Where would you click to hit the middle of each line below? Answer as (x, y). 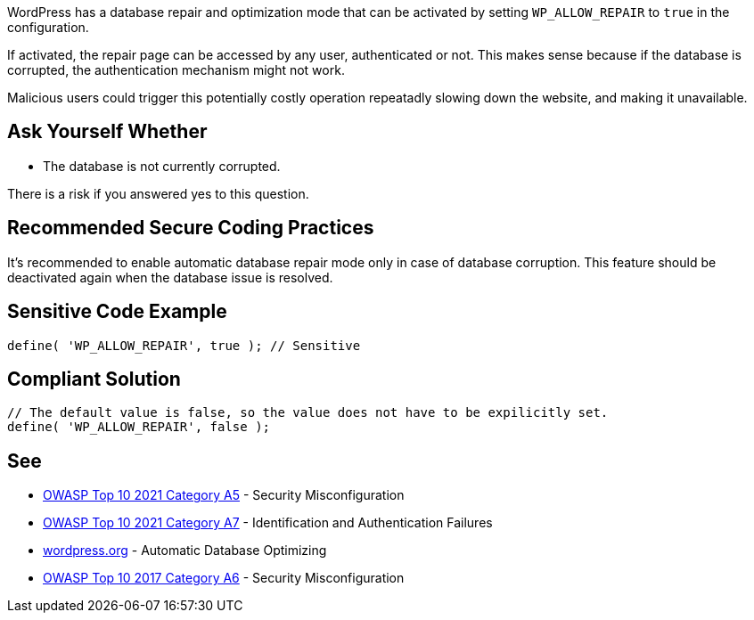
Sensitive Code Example (117, 312)
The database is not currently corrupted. (162, 166)
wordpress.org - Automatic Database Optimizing (185, 551)
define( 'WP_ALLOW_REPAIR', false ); (139, 427)
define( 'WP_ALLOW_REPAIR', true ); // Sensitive (184, 345)
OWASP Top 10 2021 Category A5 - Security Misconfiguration (224, 495)
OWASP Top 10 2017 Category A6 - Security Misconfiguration (224, 578)
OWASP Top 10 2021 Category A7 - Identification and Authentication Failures (268, 523)
